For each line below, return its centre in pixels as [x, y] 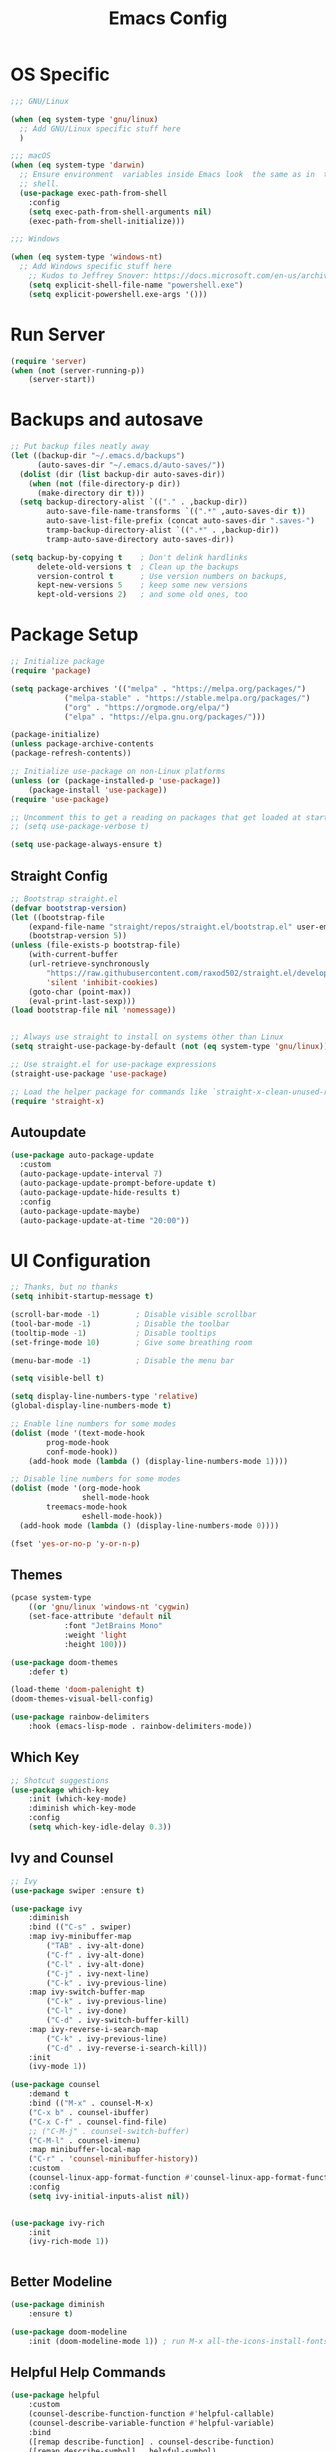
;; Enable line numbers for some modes [93, 1424]
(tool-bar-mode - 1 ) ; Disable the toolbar [120, 1323]
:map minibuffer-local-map [84, 2150]
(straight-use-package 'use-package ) [89, 1073]
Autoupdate [48, 1132]
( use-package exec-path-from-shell [93, 193]
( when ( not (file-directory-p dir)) [105, 483]
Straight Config [59, 875]
